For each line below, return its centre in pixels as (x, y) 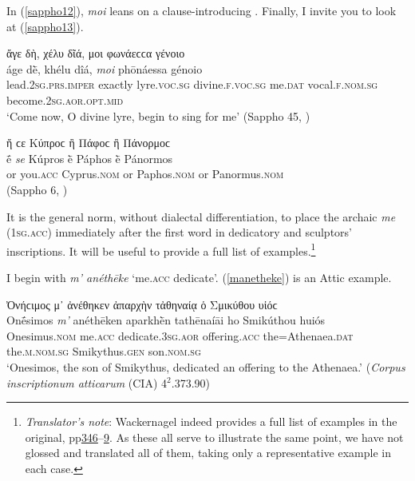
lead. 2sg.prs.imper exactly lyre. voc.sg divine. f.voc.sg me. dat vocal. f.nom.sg (192, 84)
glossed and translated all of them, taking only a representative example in (208, 453)
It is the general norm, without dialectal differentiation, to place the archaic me (201, 216)
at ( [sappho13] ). (45, 26)
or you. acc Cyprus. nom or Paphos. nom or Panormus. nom (145, 174)
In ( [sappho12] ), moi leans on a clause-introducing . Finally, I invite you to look (202, 10)
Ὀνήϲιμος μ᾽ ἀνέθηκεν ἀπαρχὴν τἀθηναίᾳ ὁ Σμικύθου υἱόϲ (142, 304)
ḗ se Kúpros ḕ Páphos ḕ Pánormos (90, 158)
